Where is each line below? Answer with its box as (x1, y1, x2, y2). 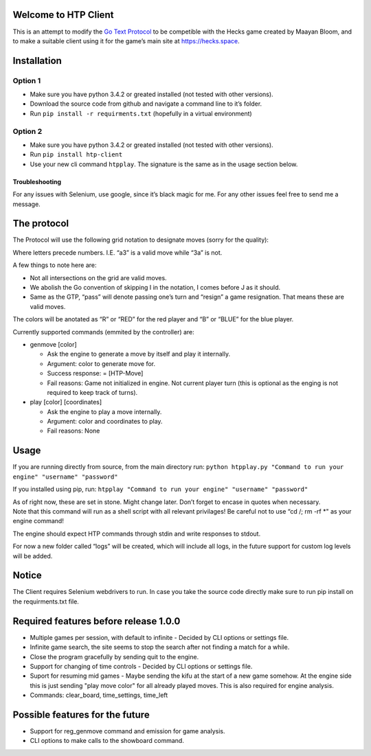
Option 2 (12, 126, 43, 136)
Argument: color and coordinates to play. (47, 417, 163, 426)
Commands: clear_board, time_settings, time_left (30, 691, 168, 700)
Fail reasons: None (47, 426, 100, 435)
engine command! (12, 517, 65, 525)
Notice (12, 570, 43, 582)
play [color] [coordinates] (30, 398, 102, 406)
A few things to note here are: (12, 261, 97, 269)
